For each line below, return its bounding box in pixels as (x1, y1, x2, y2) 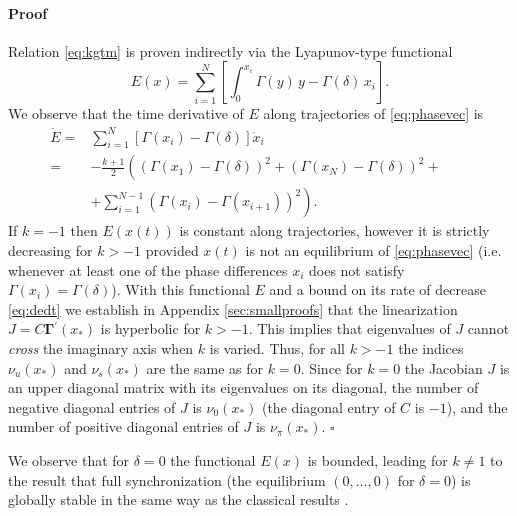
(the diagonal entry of (261, 396, 396, 417)
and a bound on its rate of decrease (269, 279, 486, 300)
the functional (170, 449, 256, 470)
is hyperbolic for (100, 318, 201, 339)
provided (145, 239, 199, 260)
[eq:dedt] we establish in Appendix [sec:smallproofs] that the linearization (8, 298, 458, 319)
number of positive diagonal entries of (8, 416, 239, 437)
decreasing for (8, 239, 93, 260)
